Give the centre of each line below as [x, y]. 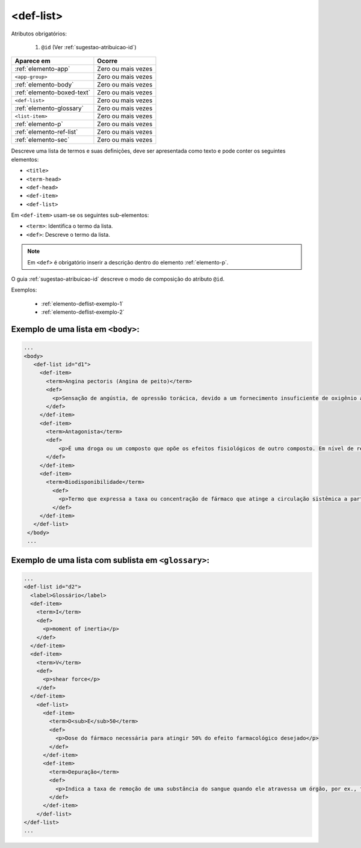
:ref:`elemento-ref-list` [46, 132]
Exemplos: [24, 290]
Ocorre [107, 61]
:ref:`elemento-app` [42, 69]
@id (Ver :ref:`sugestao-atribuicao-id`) [89, 47]
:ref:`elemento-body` [44, 85]
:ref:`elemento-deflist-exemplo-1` [82, 304]
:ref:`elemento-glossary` [49, 108]
